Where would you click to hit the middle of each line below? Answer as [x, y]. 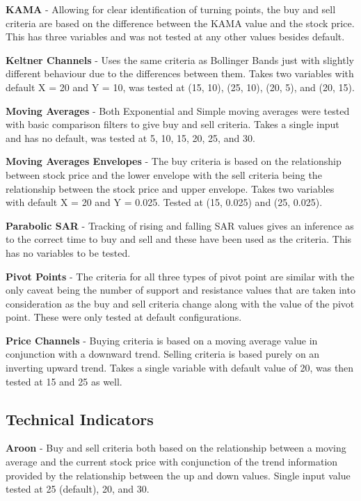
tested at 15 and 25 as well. [64, 381]
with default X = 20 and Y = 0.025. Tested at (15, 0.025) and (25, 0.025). [164, 202]
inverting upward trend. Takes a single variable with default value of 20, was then [180, 368]
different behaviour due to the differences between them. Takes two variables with [180, 73]
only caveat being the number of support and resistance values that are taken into [180, 290]
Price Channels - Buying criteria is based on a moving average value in [162, 340]
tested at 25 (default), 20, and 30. [78, 489]
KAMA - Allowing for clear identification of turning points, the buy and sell [171, 9]
